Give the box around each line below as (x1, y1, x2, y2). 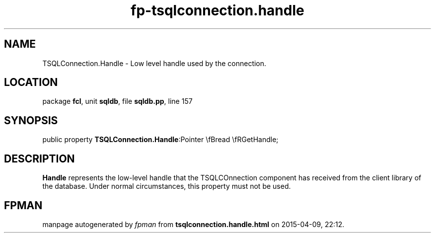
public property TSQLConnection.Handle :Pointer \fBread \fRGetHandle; (42, 135, 279, 144)
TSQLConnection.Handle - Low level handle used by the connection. (42, 59, 267, 68)
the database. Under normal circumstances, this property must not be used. (42, 182, 291, 191)
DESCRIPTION (4, 152, 75, 165)
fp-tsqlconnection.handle (131, 2, 304, 19)
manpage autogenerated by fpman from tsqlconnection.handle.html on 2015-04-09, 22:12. (42, 220, 345, 229)
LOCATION (4, 76, 58, 89)
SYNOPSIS (4, 114, 58, 127)
